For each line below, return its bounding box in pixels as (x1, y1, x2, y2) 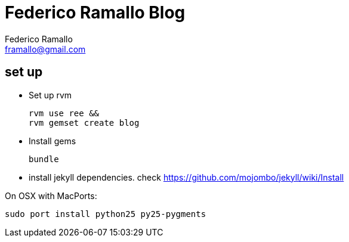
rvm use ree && (29, 108, 100, 118)
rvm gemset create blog (29, 117, 140, 128)
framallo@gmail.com (5, 44, 86, 54)
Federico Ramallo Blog (5, 2, 186, 23)
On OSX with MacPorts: (5, 190, 97, 201)
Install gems (29, 135, 76, 146)
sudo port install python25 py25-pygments (5, 209, 206, 219)
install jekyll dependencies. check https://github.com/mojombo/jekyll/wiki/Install (29, 172, 344, 182)
